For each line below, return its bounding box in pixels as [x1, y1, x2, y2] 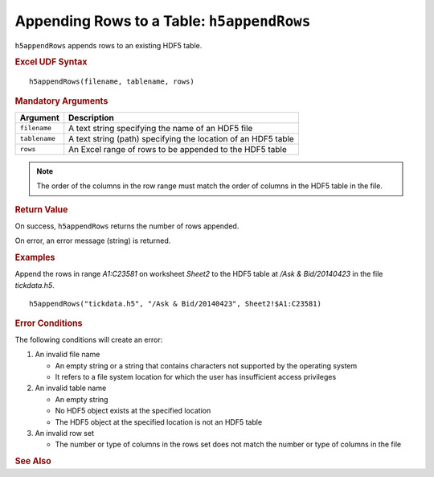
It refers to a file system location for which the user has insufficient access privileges [55, 372, 337, 381]
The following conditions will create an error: [14, 335, 163, 344]
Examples [14, 252, 55, 263]
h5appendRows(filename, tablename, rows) [29, 77, 194, 86]
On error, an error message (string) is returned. [14, 236, 171, 245]
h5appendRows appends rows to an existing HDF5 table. [14, 40, 203, 50]
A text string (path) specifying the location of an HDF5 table [68, 133, 295, 144]
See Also [14, 455, 51, 467]
